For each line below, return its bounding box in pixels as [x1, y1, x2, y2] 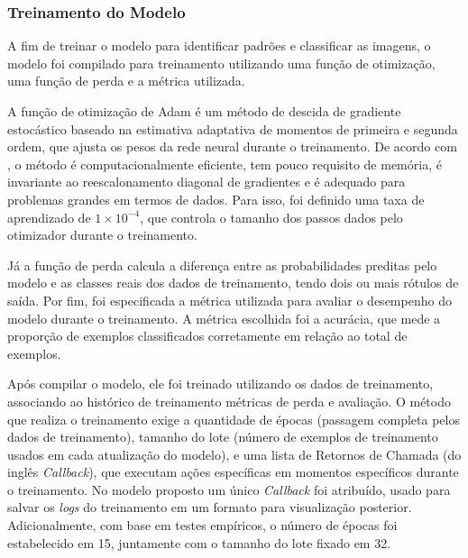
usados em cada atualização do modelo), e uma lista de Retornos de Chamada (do [7, 444, 462, 463]
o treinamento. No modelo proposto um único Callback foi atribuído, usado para [7, 480, 451, 499]
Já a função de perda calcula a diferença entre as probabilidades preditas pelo [7, 255, 437, 274]
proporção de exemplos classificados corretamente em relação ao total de [7, 326, 408, 345]
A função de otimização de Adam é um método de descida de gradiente [7, 102, 401, 120]
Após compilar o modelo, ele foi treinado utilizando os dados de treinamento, [7, 374, 434, 393]
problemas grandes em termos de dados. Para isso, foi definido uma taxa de [7, 189, 425, 208]
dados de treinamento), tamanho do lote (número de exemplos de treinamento [7, 427, 438, 446]
